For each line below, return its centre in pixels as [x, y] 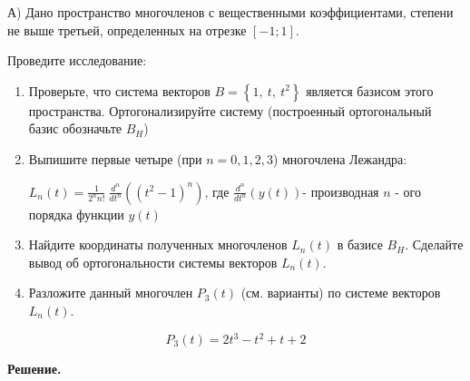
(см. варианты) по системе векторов [341, 293]
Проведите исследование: [77, 60]
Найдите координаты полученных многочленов [158, 244]
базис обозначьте [75, 128]
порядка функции [76, 214]
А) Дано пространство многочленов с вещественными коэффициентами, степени [230, 12]
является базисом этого [370, 90]
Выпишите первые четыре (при [115, 158]
